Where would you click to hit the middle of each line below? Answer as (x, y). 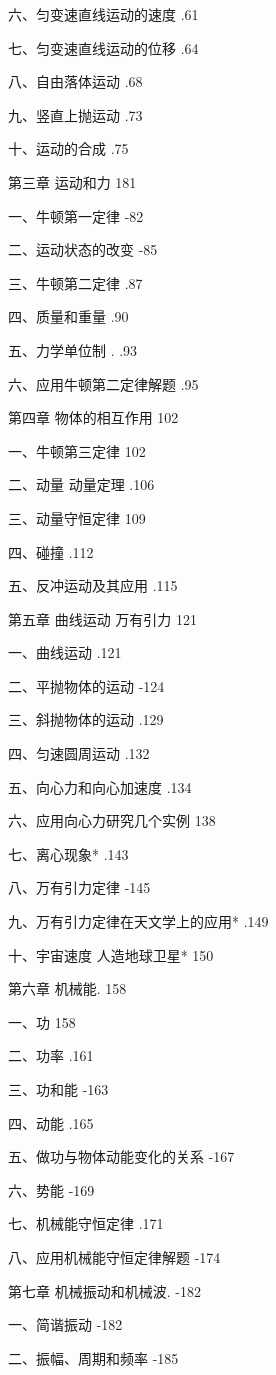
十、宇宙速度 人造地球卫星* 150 (111, 954)
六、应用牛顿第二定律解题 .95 (103, 383)
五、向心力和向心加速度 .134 (100, 786)
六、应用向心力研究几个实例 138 (112, 820)
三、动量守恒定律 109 (77, 517)
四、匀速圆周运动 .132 (79, 753)
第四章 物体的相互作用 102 (93, 417)
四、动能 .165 (51, 1122)
